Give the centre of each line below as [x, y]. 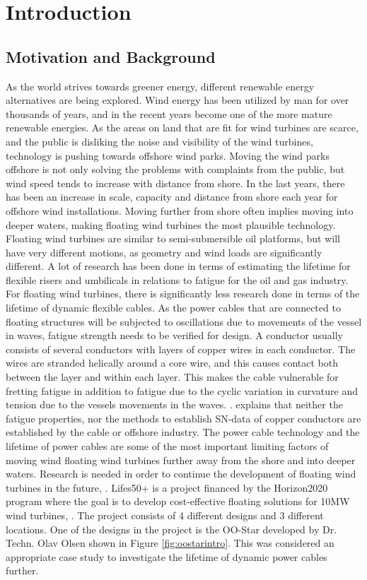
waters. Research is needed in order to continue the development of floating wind [181, 474]
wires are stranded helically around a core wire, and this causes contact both [172, 363]
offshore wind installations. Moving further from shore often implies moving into [180, 210]
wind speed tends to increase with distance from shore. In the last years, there [175, 183]
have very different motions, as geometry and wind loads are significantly [164, 252]
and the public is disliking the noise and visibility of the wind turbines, [159, 141]
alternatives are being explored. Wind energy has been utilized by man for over [177, 100]
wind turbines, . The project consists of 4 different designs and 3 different [165, 515]
